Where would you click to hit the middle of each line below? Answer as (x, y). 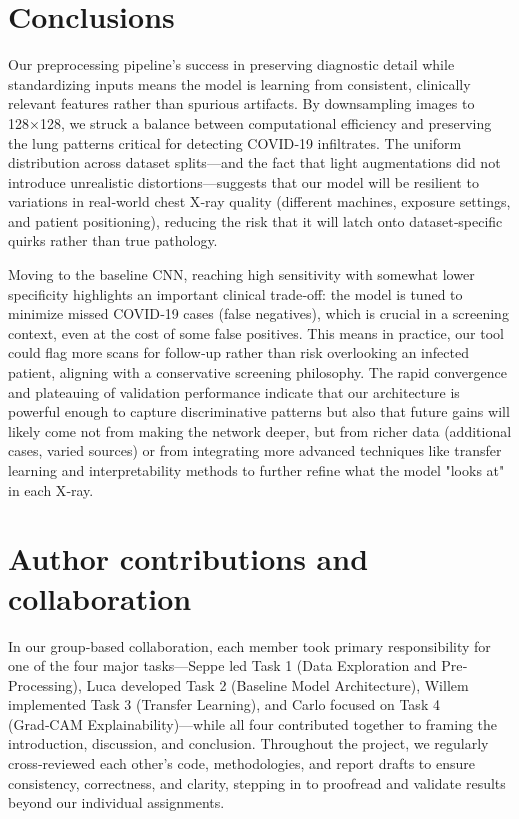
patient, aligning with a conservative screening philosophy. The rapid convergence (257, 372)
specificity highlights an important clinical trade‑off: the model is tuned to (235, 293)
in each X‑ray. (51, 489)
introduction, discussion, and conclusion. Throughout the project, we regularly (248, 743)
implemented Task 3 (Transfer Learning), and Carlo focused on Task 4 (224, 704)
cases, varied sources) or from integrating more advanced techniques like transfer (255, 450)
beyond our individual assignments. (116, 802)
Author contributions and (188, 558)
